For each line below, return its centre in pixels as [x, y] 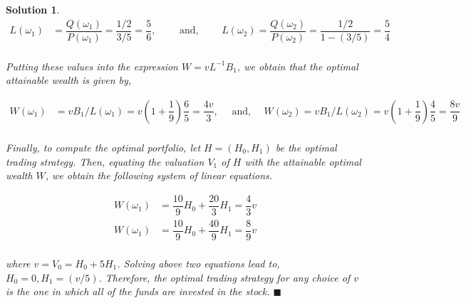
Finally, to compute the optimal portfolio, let [103, 147]
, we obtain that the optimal [297, 66]
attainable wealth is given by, [69, 80]
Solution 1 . [33, 9]
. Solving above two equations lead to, [198, 263]
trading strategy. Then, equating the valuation [105, 161]
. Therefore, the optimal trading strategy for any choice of [224, 277]
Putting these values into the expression [92, 66]
